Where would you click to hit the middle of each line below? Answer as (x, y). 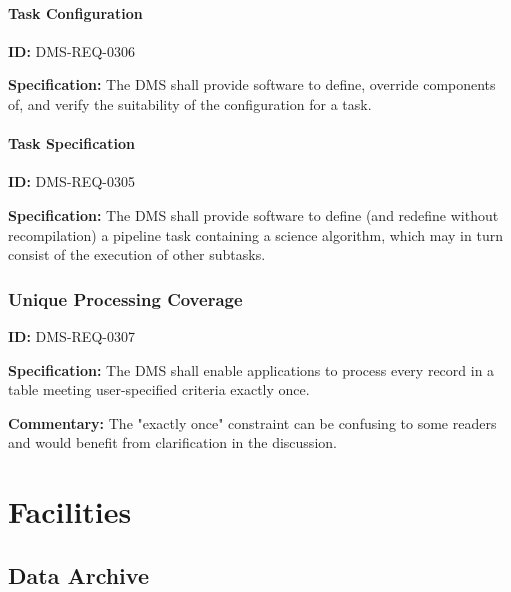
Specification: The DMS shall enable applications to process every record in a (251, 369)
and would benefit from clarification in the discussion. (172, 442)
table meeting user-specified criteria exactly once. (159, 389)
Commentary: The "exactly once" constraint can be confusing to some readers (252, 422)
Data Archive (78, 574)
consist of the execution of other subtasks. (137, 254)
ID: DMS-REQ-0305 (71, 181)
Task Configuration (75, 12)
